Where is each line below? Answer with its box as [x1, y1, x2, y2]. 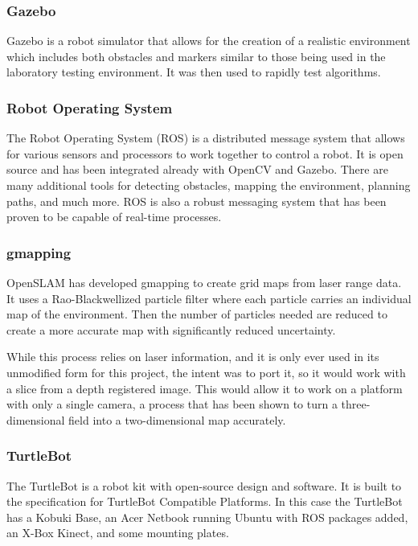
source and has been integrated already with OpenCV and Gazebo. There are [6, 161, 388, 178]
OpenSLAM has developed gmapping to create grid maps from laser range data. [6, 274, 402, 290]
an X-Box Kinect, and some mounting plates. [6, 524, 229, 541]
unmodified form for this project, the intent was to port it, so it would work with [6, 363, 406, 380]
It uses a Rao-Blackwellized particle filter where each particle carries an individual [6, 289, 412, 306]
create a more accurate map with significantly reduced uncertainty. [6, 321, 336, 338]
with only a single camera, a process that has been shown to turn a [6, 396, 338, 413]
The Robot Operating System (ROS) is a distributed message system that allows [6, 129, 405, 146]
